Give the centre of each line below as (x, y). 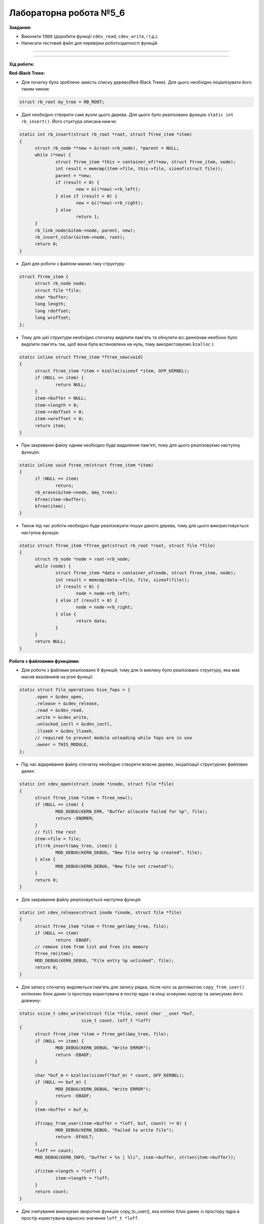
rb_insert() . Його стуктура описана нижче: (69, 121)
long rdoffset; (53, 311)
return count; (52, 1192)
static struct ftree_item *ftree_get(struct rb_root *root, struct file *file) (117, 545)
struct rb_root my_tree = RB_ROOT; (62, 102)
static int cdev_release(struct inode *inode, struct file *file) (100, 912)
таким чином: (35, 89)
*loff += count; (54, 1151)
